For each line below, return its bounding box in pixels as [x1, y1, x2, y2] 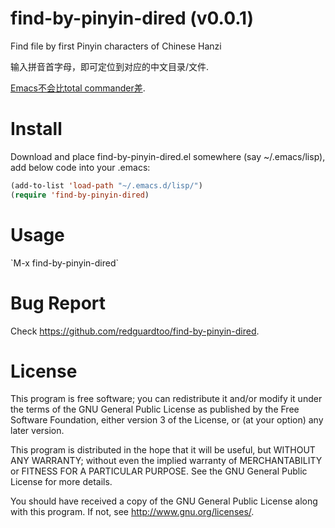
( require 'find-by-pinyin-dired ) [10, 190, 150, 200]
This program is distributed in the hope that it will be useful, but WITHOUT [10, 444, 316, 456]
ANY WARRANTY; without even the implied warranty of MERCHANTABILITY [10, 455, 323, 467]
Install [10, 118, 63, 141]
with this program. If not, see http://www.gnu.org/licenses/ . [10, 506, 255, 518]
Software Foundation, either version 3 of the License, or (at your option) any [10, 414, 324, 426]
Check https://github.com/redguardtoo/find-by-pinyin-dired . [10, 325, 260, 337]
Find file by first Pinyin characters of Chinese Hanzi [10, 40, 222, 52]
